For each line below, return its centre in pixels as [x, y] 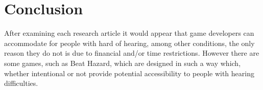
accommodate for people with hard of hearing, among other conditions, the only [129, 43]
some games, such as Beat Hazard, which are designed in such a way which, [123, 63]
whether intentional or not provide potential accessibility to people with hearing [129, 73]
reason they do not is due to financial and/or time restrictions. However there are [132, 53]
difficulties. [21, 83]
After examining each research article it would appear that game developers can [129, 33]
